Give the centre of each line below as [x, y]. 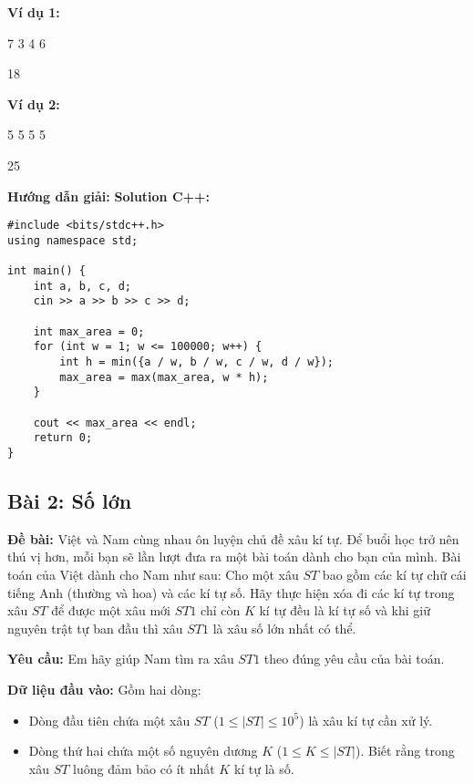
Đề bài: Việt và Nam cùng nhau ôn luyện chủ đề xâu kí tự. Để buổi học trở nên [233, 538]
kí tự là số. [264, 768]
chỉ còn [221, 610]
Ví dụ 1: [34, 12]
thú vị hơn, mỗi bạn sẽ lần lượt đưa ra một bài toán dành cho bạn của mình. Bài [234, 557]
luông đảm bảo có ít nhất [144, 768]
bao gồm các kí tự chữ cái [394, 575]
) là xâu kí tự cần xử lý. [366, 720]
